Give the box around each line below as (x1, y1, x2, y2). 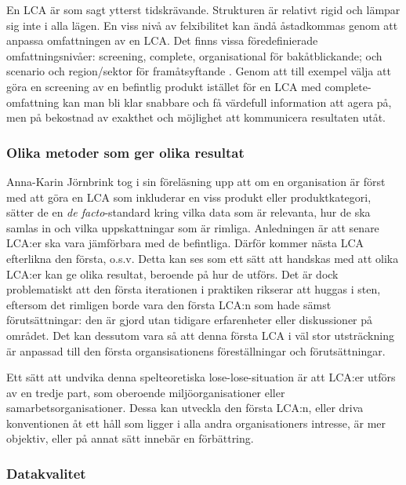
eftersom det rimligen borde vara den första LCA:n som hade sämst (6, 296, 332, 312)
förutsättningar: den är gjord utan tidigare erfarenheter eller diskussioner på (6, 312, 373, 328)
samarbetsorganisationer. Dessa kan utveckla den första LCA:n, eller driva (6, 399, 364, 416)
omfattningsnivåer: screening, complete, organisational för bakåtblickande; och (6, 47, 382, 64)
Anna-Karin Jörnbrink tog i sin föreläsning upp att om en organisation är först (6, 173, 386, 189)
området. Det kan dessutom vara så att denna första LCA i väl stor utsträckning (6, 326, 394, 343)
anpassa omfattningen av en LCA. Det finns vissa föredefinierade (6, 32, 318, 49)
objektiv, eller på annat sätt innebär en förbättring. (6, 430, 254, 447)
